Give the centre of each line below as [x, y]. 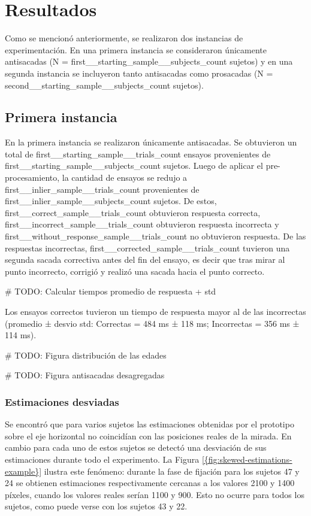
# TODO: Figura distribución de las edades [86, 355]
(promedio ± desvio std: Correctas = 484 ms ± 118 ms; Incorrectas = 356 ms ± [152, 323]
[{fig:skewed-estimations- [247, 459]
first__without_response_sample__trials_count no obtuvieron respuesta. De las [155, 236]
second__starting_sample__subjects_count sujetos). [104, 85]
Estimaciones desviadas [62, 401]
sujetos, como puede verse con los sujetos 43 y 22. [96, 506]
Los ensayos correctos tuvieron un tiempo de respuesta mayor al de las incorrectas [155, 312]
